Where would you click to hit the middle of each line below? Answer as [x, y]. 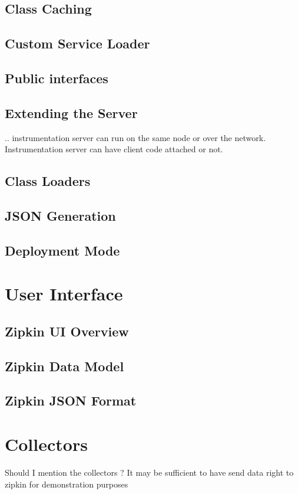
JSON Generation [60, 215]
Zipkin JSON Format [71, 400]
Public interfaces [57, 78]
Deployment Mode [62, 250]
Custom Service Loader [77, 43]
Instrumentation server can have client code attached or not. [114, 149]
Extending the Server [71, 112]
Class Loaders [48, 181]
